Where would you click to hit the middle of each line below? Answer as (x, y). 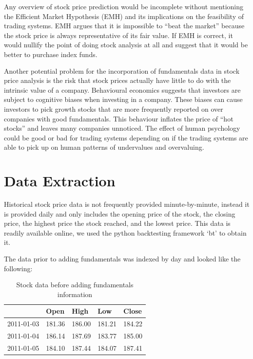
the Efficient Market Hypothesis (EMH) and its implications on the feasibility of (124, 16)
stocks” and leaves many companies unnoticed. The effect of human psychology (122, 128)
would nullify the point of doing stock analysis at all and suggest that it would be (126, 45)
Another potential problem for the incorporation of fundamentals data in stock (122, 70)
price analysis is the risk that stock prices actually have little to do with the (117, 80)
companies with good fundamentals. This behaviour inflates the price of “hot (119, 118)
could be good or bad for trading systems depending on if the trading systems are (126, 137)
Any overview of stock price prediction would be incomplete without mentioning (124, 6)
